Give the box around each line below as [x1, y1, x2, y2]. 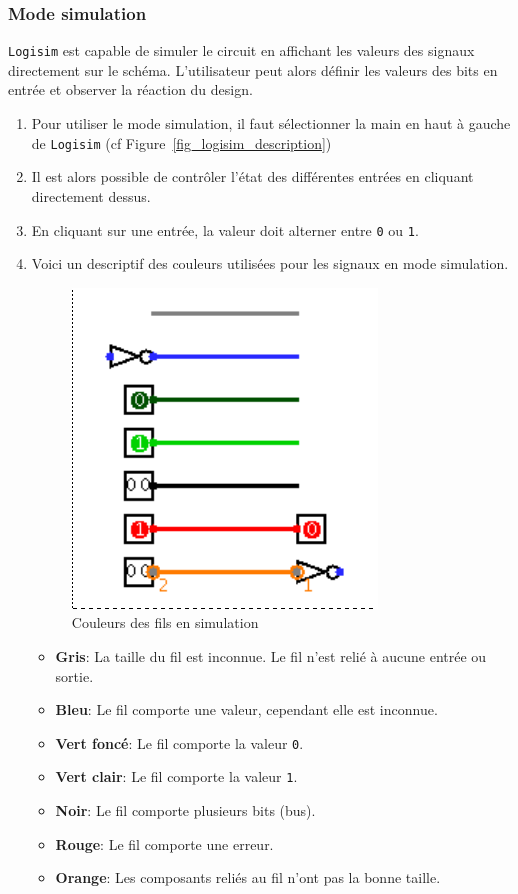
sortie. [55, 665, 94, 686]
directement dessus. [31, 185, 151, 206]
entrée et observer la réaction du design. [8, 79, 253, 100]
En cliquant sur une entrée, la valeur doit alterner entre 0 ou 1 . [31, 219, 419, 240]
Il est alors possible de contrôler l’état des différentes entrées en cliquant [31, 166, 474, 187]
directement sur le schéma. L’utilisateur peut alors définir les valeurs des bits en [8, 59, 498, 80]
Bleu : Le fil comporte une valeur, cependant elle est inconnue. [55, 699, 438, 720]
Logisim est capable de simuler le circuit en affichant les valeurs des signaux [8, 40, 475, 61]
